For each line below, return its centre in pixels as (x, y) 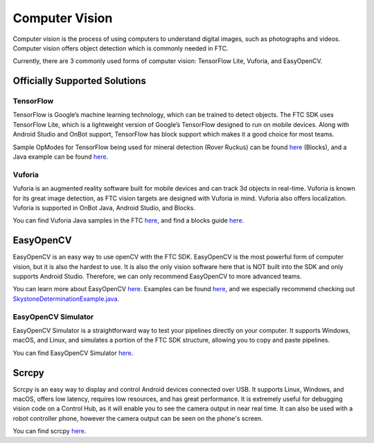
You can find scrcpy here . (50, 431)
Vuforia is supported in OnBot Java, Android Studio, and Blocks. (104, 207)
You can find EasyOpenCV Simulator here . (73, 353)
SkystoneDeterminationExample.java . (66, 299)
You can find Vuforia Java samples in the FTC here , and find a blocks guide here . (128, 220)
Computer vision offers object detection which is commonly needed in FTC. (121, 48)
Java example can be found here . (61, 157)
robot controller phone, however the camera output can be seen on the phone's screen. (138, 418)
